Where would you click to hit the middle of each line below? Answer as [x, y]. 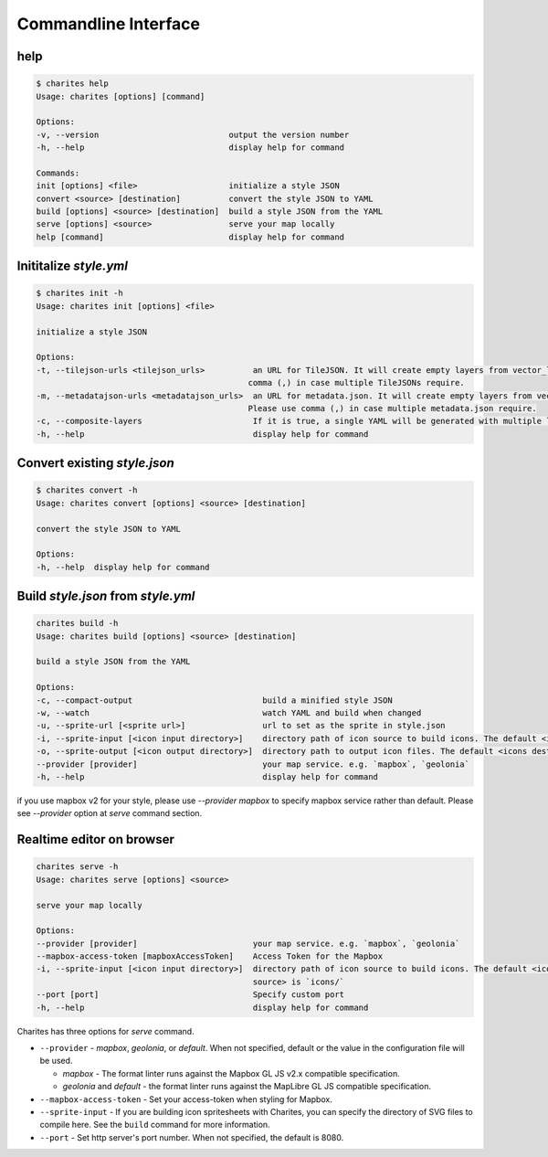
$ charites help [73, 84]
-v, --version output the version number [193, 134]
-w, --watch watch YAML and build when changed [229, 713]
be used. [56, 1061]
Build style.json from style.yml [106, 596]
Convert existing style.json [96, 463]
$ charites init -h [79, 293]
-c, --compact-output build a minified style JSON [214, 700]
